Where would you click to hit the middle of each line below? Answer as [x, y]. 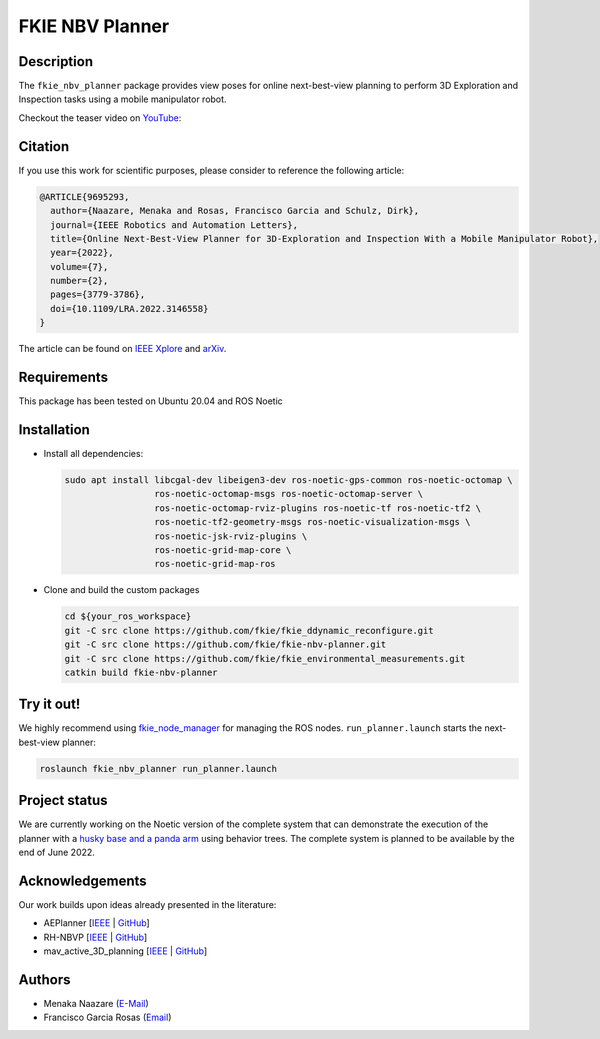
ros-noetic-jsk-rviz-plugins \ [230, 536]
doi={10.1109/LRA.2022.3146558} [129, 308]
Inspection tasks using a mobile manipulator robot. [122, 99]
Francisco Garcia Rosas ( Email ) [107, 1017]
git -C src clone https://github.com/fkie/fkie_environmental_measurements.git [265, 658]
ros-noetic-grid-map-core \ [222, 549]
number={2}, [79, 281]
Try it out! [49, 704]
